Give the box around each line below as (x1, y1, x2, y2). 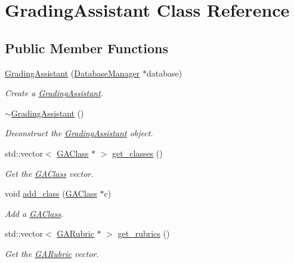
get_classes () (112, 146, 163, 159)
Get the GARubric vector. (5, 247, 99, 259)
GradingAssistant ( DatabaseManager (5, 66, 140, 79)
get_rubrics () (117, 227, 170, 240)
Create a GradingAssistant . (5, 87, 104, 99)
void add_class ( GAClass (5, 187, 97, 200)
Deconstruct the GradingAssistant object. (5, 127, 153, 139)
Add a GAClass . (5, 207, 64, 219)
